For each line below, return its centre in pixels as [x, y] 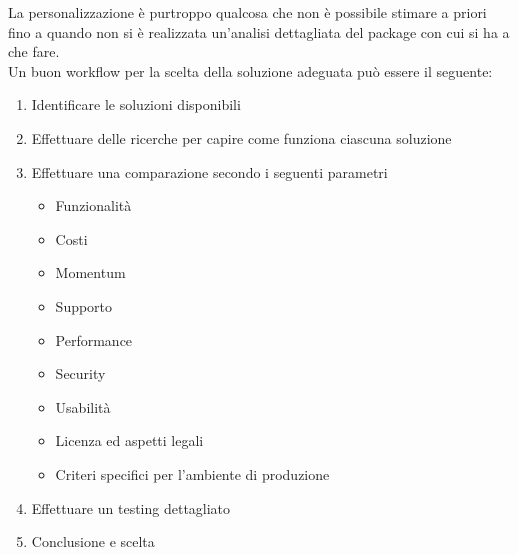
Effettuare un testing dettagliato [131, 507]
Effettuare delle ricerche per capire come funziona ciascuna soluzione [241, 137]
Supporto [84, 305]
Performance [94, 339]
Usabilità [83, 406]
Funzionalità [93, 205]
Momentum [90, 272]
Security [80, 373]
